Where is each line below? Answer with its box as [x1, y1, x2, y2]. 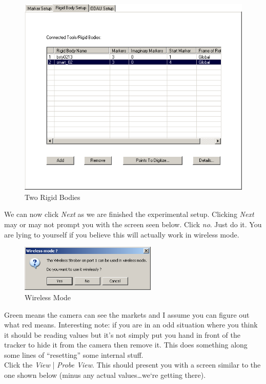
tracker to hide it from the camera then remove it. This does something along [4, 339, 248, 350]
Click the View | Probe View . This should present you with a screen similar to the [4, 359, 261, 370]
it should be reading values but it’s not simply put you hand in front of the [4, 329, 240, 340]
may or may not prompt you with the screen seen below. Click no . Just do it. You [4, 219, 262, 230]
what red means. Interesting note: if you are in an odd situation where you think [4, 319, 258, 330]
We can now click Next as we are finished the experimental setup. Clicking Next [4, 209, 254, 220]
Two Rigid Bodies [25, 191, 80, 202]
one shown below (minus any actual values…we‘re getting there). [4, 370, 206, 380]
